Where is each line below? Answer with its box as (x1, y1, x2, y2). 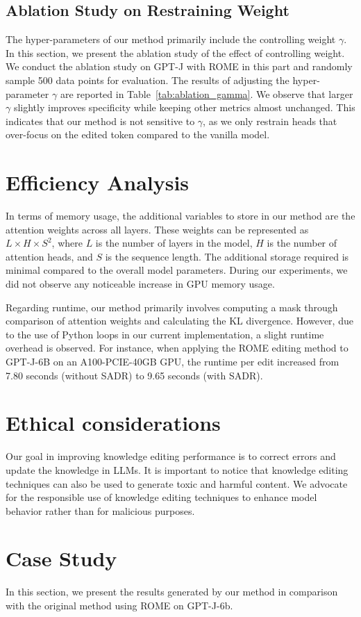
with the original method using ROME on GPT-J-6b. (6, 598, 233, 613)
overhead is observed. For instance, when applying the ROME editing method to (6, 340, 349, 355)
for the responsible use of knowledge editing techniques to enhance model (6, 490, 317, 504)
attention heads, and (6, 249, 93, 263)
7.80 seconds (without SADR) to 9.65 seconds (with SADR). (6, 368, 263, 382)
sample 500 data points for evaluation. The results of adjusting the (6, 72, 289, 87)
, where (51, 236, 83, 250)
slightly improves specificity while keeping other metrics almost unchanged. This (13, 100, 355, 115)
